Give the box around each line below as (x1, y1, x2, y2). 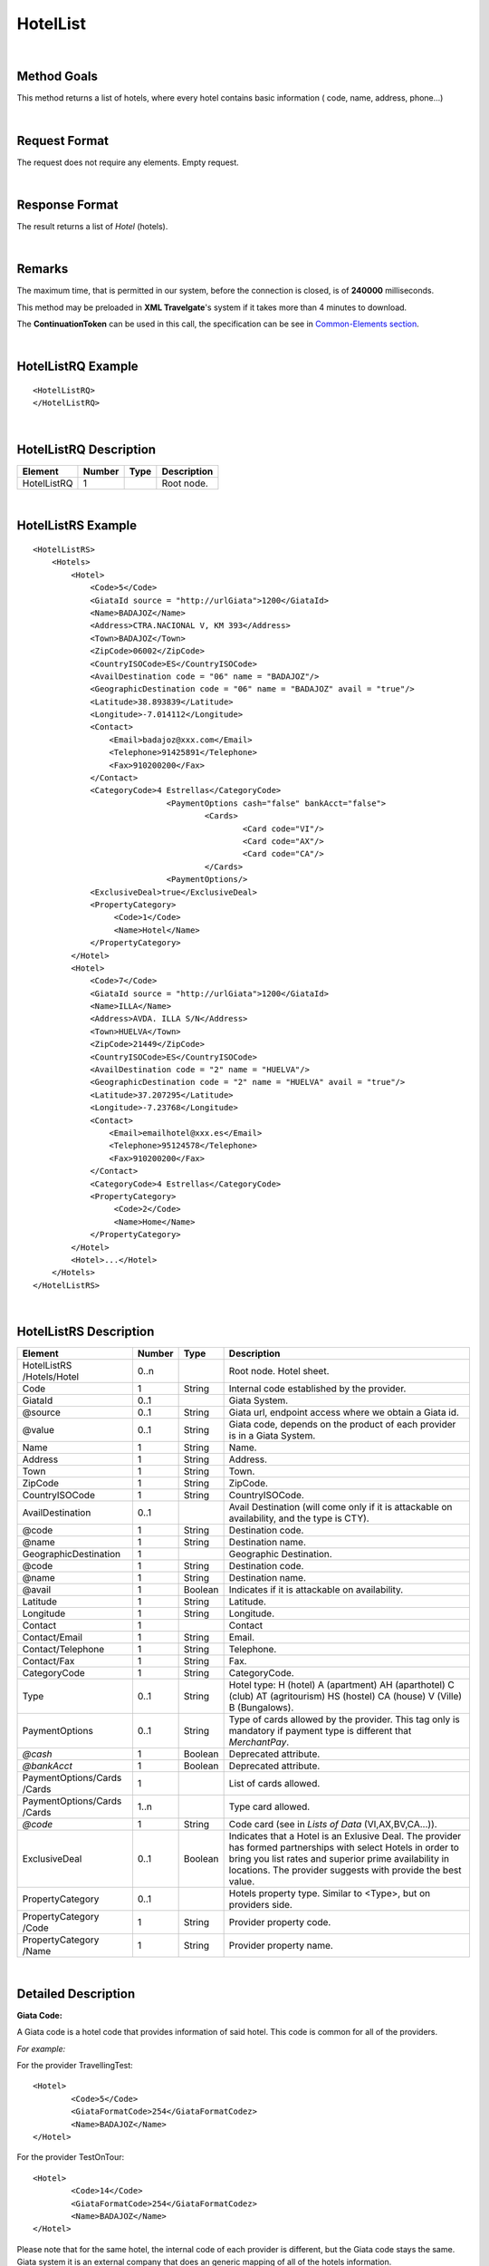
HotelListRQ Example (16, 359, 139, 374)
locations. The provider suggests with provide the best (228, 1864, 462, 1876)
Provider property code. (228, 1915, 331, 1928)
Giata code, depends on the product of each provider (228, 1418, 456, 1430)
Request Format (16, 132, 109, 149)
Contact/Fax (22, 1654, 75, 1667)
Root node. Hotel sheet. (228, 1364, 330, 1377)
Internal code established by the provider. (228, 1382, 407, 1395)
